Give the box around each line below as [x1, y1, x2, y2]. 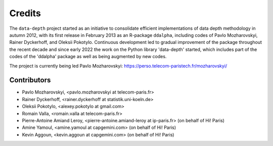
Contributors [9, 76, 51, 84]
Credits [9, 8, 41, 19]
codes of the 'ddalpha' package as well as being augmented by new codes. [9, 54, 167, 60]
